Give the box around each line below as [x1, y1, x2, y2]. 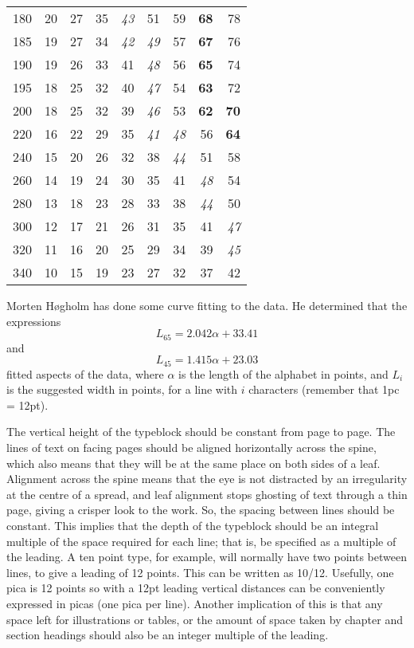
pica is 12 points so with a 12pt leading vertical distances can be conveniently [6, 579, 385, 596]
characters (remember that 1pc [248, 381, 400, 398]
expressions [6, 312, 61, 329]
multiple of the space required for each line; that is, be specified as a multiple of [6, 532, 396, 549]
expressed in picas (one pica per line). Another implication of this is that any [6, 595, 383, 611]
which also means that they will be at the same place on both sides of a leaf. [6, 454, 381, 471]
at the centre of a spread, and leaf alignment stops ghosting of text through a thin [6, 485, 408, 502]
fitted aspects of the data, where [6, 365, 164, 382]
